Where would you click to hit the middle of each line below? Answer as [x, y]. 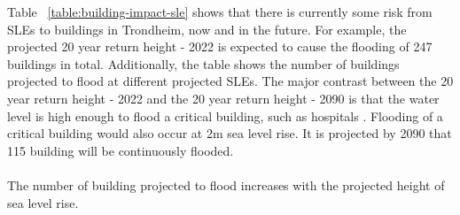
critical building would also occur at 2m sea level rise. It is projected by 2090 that [230, 133]
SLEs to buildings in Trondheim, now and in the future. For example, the [207, 29]
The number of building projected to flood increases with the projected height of [226, 184]
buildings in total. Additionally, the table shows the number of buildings [203, 63]
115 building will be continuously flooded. [121, 150]
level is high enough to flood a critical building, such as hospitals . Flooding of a [225, 115]
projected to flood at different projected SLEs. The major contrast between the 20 [230, 81]
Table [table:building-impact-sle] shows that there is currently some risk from [220, 12]
